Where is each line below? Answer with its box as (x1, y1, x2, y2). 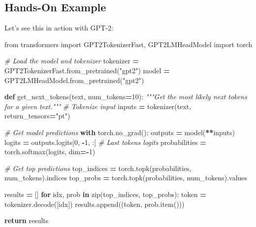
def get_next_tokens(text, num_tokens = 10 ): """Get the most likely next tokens (4, 91, 247, 102)
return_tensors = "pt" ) (4, 111, 70, 121)
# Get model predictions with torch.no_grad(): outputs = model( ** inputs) (4, 127, 235, 137)
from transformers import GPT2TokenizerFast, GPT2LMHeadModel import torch (4, 39, 253, 49)
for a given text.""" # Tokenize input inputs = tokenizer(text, (4, 101, 192, 111)
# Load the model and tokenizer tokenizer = (4, 56, 139, 66)
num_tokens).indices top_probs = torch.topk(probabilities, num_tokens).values (4, 172, 248, 183)
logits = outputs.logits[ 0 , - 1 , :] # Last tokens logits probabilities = (4, 137, 206, 147)
